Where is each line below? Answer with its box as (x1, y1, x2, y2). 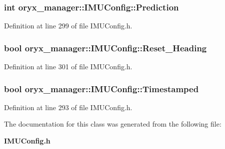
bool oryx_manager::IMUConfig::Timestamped (4, 82, 199, 95)
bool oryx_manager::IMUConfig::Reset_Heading (4, 41, 207, 54)
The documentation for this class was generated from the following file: (4, 119, 221, 129)
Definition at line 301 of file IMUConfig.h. (4, 61, 132, 72)
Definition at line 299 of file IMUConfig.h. (4, 20, 132, 31)
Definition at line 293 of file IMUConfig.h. (4, 102, 132, 112)
